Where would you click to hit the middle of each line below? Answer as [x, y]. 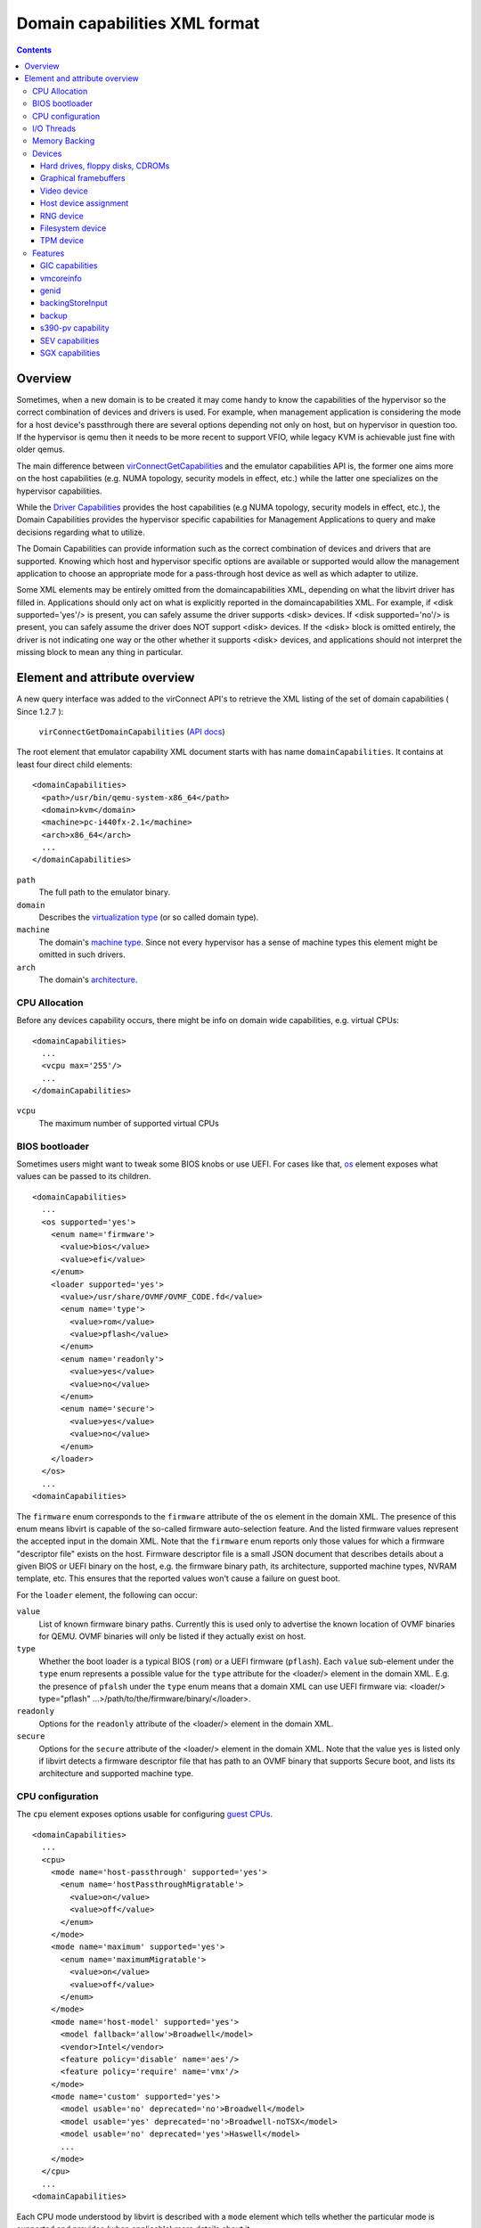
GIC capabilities [69, 266]
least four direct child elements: [74, 764]
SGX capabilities [70, 353]
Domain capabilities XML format [138, 23]
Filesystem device [73, 228]
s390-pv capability [75, 328]
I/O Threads [54, 128]
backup [54, 315]
